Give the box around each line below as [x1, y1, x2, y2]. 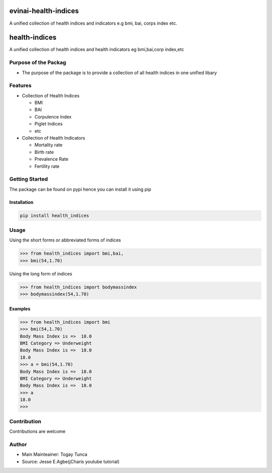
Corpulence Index [34, 113, 72, 120]
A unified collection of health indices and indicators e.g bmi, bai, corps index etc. [9, 20, 177, 26]
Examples [9, 306, 31, 312]
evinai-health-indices [9, 7, 79, 15]
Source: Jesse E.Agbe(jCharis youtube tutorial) [22, 458, 120, 464]
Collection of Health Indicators [22, 135, 86, 141]
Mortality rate [34, 142, 63, 148]
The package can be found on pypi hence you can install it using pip [9, 186, 151, 192]
